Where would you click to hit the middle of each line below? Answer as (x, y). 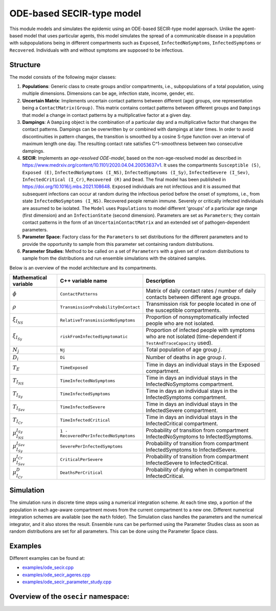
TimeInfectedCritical (85, 420)
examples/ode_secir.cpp (48, 567)
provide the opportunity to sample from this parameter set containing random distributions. (118, 244)
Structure (25, 65)
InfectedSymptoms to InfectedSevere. (191, 450)
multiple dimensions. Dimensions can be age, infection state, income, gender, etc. (108, 93)
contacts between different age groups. (193, 297)
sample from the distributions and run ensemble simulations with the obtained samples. (114, 258)
